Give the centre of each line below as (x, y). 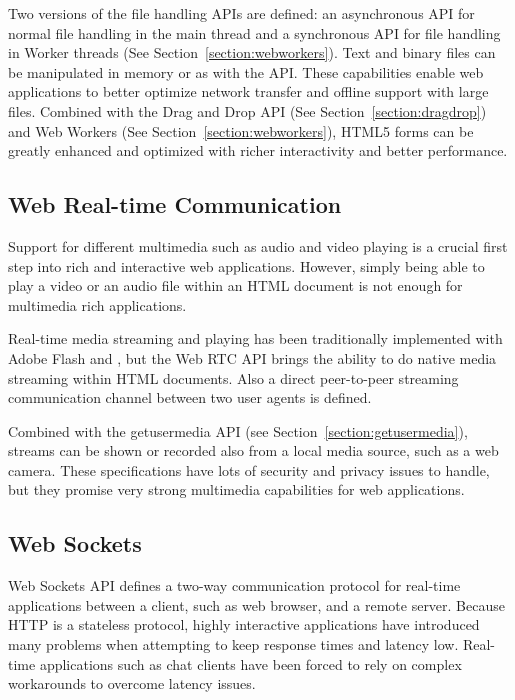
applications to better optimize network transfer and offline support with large (248, 91)
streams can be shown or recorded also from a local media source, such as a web (253, 450)
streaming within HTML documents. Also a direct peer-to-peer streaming (233, 377)
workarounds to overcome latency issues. (132, 683)
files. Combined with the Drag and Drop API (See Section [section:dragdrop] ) (247, 110)
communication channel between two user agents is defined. (190, 397)
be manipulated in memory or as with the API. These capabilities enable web (246, 71)
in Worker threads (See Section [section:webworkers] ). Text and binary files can (252, 52)
